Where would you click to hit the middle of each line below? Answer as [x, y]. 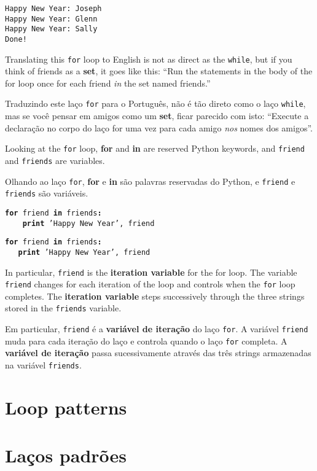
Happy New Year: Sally [51, 29]
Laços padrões [66, 455]
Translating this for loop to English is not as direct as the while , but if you [149, 59]
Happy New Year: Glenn [51, 19]
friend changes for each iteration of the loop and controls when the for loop [150, 284]
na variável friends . [43, 365]
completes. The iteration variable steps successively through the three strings [155, 296]
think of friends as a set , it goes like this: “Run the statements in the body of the [159, 71]
